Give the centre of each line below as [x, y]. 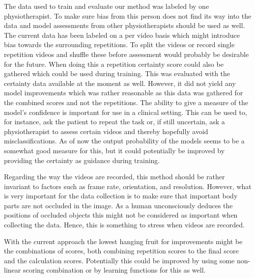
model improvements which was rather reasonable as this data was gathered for [124, 93]
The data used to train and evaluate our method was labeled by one [107, 6]
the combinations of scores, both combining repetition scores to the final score [121, 251]
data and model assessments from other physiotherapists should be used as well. [125, 25]
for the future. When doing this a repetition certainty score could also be [114, 64]
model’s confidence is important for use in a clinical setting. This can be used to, [126, 112]
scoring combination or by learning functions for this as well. [114, 270]
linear [13, 270]
